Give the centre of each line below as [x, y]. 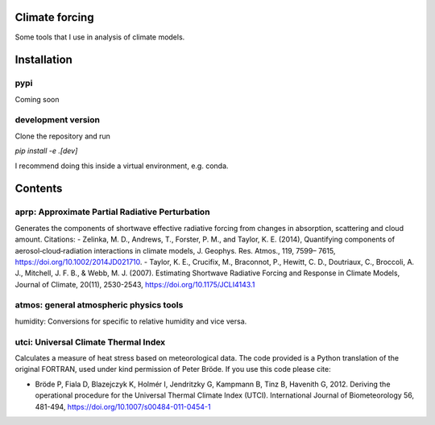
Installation [43, 60]
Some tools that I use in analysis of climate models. [100, 37]
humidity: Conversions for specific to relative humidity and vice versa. [131, 321]
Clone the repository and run [62, 136]
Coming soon [37, 99]
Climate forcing [54, 17]
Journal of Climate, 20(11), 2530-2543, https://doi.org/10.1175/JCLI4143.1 [135, 284]
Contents [39, 189]
